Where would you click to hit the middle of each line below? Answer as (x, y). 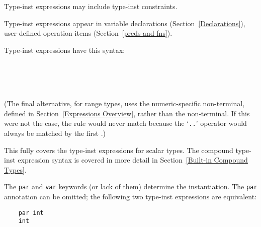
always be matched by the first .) (55, 133)
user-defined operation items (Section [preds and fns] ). (88, 33)
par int (31, 213)
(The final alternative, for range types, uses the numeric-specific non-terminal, (124, 103)
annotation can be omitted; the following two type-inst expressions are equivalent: (130, 197)
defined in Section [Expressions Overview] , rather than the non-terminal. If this (127, 113)
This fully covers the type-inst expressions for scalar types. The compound (119, 150)
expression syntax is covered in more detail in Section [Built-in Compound (133, 160)
